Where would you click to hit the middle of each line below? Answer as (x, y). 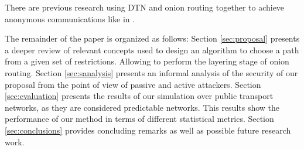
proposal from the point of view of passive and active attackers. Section (133, 84)
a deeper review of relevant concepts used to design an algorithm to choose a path (152, 50)
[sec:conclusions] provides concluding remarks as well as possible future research (148, 130)
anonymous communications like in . (70, 18)
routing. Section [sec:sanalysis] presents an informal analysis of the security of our (151, 72)
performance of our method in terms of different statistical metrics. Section (139, 119)
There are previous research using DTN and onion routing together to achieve (145, 7)
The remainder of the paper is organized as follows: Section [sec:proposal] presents (152, 38)
